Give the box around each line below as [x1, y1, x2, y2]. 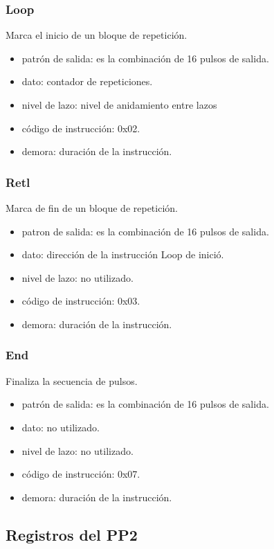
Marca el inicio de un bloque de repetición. [6, 28, 188, 42]
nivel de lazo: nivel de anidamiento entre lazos [21, 98, 217, 111]
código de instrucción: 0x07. [21, 467, 140, 481]
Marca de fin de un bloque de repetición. [6, 201, 178, 215]
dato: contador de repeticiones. [21, 74, 153, 89]
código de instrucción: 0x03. [21, 294, 140, 308]
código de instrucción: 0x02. [21, 120, 140, 135]
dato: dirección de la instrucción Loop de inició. [21, 247, 224, 262]
